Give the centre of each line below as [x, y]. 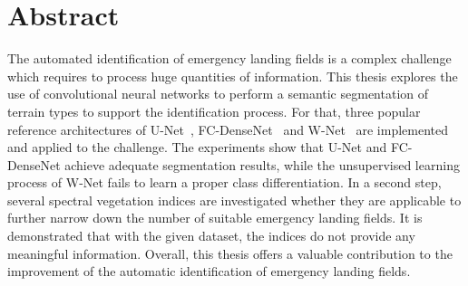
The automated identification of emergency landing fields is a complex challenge [229, 58]
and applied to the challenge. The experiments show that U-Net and [197, 147]
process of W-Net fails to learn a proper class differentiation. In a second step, [224, 182]
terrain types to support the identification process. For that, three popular [214, 111]
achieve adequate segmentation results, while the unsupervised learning [262, 164]
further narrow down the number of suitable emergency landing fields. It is [215, 218]
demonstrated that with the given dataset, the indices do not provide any [211, 236]
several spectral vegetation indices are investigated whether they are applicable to [234, 200]
